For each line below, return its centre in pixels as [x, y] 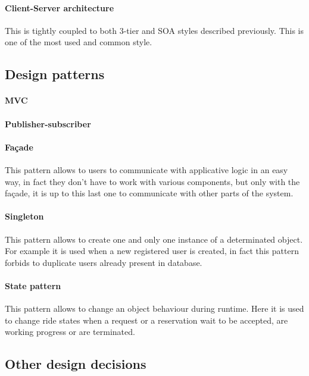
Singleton [24, 216]
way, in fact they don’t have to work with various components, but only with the [152, 181]
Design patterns [55, 74]
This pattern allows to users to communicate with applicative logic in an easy [146, 169]
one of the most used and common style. [79, 42]
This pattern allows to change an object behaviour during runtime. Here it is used [154, 308]
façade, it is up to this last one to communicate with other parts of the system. [149, 193]
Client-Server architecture [60, 7]
